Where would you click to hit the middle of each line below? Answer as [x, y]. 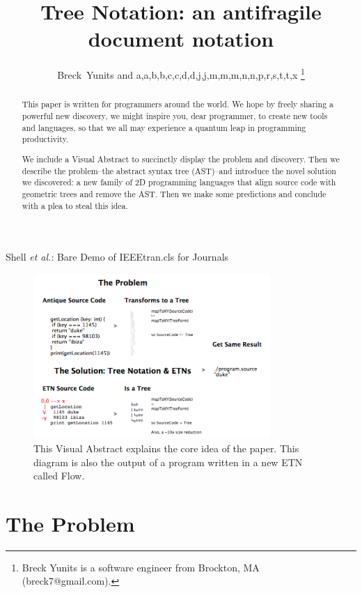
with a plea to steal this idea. [75, 205]
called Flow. [59, 476]
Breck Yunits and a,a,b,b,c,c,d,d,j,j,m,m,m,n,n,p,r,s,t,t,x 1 [181, 74]
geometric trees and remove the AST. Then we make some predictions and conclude [174, 193]
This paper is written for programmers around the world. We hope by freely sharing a [178, 104]
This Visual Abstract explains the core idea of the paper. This [166, 448]
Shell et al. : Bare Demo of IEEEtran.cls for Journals [117, 257]
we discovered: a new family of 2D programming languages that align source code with [179, 182]
